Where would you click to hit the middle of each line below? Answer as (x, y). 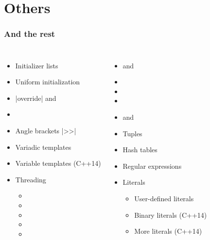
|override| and (36, 98)
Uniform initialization (48, 82)
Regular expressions (152, 166)
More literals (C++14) (168, 231)
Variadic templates (43, 147)
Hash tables (140, 150)
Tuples (132, 133)
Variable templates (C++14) (58, 163)
